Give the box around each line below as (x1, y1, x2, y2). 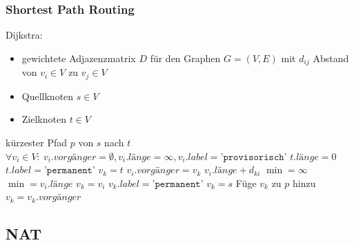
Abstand (313, 50, 349, 65)
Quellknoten (21, 88, 74, 103)
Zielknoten (21, 112, 66, 126)
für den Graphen (150, 50, 221, 65)
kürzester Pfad (6, 135, 68, 149)
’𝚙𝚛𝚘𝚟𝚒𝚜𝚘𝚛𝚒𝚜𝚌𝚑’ (220, 152, 287, 162)
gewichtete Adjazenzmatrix (21, 50, 136, 65)
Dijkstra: (6, 28, 43, 42)
